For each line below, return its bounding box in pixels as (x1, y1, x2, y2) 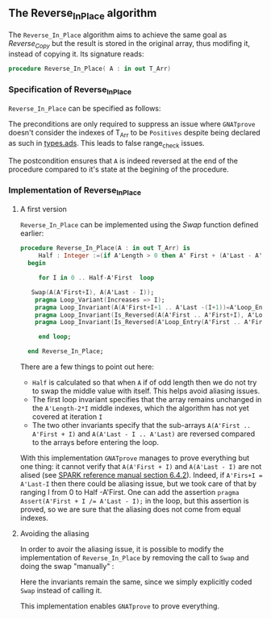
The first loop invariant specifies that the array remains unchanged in (31, 395, 262, 405)
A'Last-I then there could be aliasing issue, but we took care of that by (19, 479, 256, 488)
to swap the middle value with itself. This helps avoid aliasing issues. (31, 386, 261, 396)
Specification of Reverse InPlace (8, 84, 131, 96)
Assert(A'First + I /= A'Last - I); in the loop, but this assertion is (19, 496, 250, 506)
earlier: (19, 229, 44, 239)
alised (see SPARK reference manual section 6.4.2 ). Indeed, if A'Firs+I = (19, 471, 263, 480)
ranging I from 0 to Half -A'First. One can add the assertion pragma (19, 488, 240, 497)
